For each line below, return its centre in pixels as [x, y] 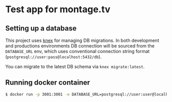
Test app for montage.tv [58, 9]
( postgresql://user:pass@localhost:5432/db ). [53, 57]
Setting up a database [41, 28]
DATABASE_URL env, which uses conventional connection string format [78, 51]
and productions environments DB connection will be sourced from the [80, 46]
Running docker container [48, 83]
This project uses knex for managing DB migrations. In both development [82, 40]
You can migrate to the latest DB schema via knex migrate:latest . [75, 67]
